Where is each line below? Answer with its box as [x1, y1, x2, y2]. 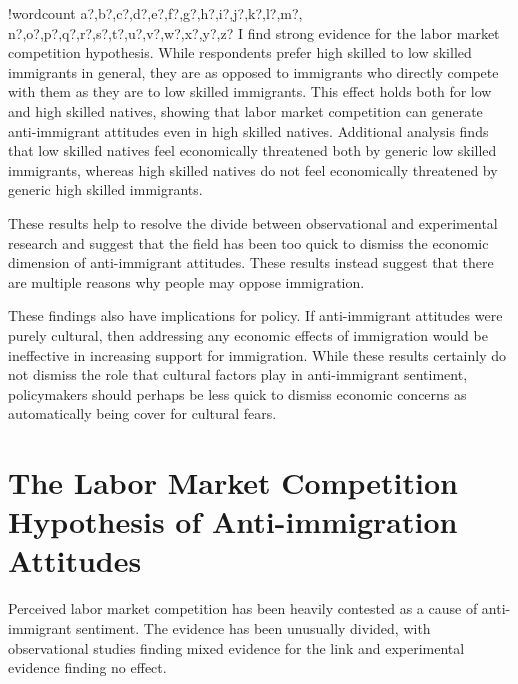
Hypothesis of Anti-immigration [8, 501, 458, 542]
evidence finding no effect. [8, 657, 167, 678]
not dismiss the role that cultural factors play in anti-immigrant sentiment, [8, 364, 468, 385]
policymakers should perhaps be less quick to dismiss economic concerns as [8, 383, 467, 404]
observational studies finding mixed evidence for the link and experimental [8, 637, 465, 658]
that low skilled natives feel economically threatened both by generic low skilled [8, 140, 497, 161]
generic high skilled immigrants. [8, 179, 203, 200]
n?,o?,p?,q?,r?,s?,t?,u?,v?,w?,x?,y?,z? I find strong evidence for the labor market [8, 22, 500, 43]
